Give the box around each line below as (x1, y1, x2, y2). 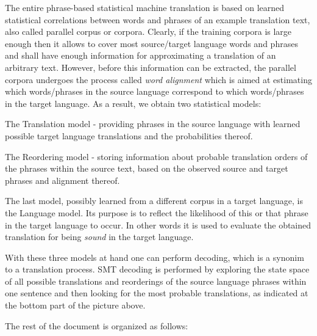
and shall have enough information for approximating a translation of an (5, 49, 276, 62)
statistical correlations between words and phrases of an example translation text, (5, 13, 310, 26)
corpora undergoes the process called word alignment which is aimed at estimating (5, 73, 312, 86)
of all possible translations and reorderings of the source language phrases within (5, 274, 307, 287)
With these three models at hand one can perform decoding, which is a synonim (5, 250, 304, 263)
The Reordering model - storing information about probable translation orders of (5, 150, 308, 163)
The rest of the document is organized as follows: (5, 319, 188, 332)
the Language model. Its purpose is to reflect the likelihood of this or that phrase (5, 206, 308, 219)
